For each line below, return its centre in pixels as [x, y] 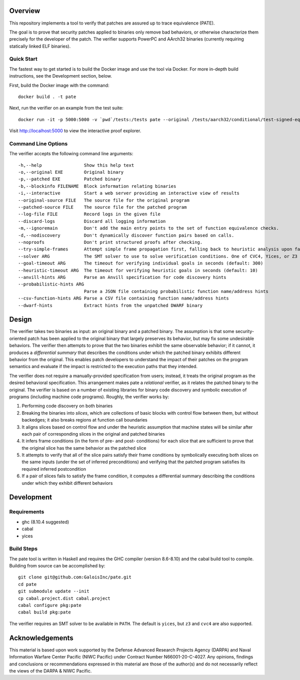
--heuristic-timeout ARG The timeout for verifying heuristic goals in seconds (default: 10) [138, 270]
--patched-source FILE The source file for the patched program [102, 207]
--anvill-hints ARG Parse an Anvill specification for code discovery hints [122, 277]
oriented [18, 338]
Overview [25, 11]
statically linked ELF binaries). [40, 46]
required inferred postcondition [54, 469]
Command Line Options [38, 144]
